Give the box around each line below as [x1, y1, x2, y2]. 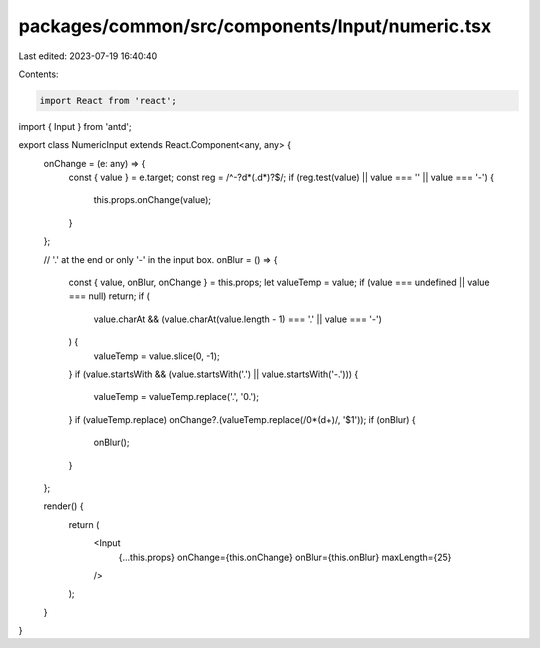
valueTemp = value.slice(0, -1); [93, 350, 220, 362]
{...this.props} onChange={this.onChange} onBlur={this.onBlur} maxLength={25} [118, 551, 452, 563]
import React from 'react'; [39, 95, 177, 106]
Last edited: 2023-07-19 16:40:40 [18, 50, 158, 62]
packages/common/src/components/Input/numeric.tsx [18, 15, 492, 37]
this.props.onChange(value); [93, 194, 212, 206]
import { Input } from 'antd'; [18, 120, 132, 132]
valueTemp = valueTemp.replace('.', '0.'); [93, 391, 260, 403]
